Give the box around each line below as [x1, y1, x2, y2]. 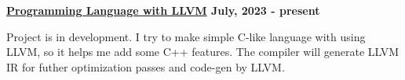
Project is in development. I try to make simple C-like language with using [6, 28, 366, 44]
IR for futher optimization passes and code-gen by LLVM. [6, 58, 285, 75]
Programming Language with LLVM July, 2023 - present [6, 2, 320, 18]
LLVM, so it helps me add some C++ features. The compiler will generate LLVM [6, 43, 400, 60]
